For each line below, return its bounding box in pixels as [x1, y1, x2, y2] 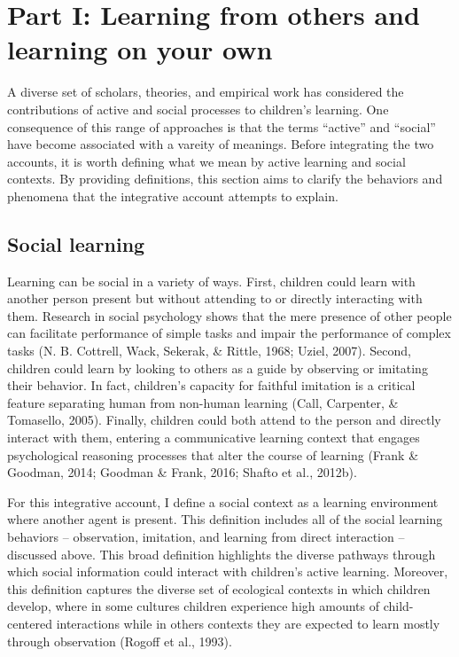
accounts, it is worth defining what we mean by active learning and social [7, 152, 406, 170]
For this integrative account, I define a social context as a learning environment [7, 492, 439, 511]
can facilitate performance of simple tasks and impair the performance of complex [7, 324, 451, 342]
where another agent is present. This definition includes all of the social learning [7, 510, 443, 528]
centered [7, 614, 52, 632]
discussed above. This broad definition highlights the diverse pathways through [7, 544, 436, 563]
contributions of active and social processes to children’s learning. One [7, 99, 389, 118]
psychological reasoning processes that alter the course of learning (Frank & [7, 445, 419, 464]
